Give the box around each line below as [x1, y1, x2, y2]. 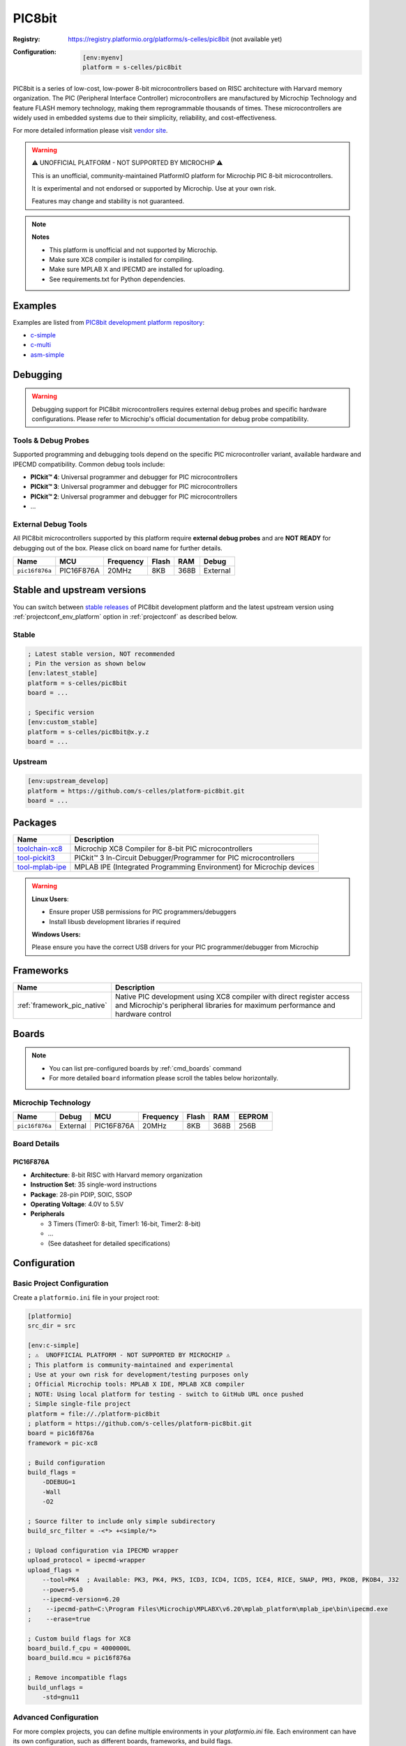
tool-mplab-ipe [17, 863, 67, 872]
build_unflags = [27, 1683, 84, 1692]
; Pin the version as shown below [27, 659, 146, 667]
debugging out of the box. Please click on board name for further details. [13, 543, 223, 552]
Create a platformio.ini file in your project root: [13, 1293, 160, 1302]
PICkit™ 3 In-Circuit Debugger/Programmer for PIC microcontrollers [74, 853, 295, 863]
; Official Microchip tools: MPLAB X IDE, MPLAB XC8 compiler [27, 1380, 245, 1388]
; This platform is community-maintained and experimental [27, 1360, 234, 1369]
